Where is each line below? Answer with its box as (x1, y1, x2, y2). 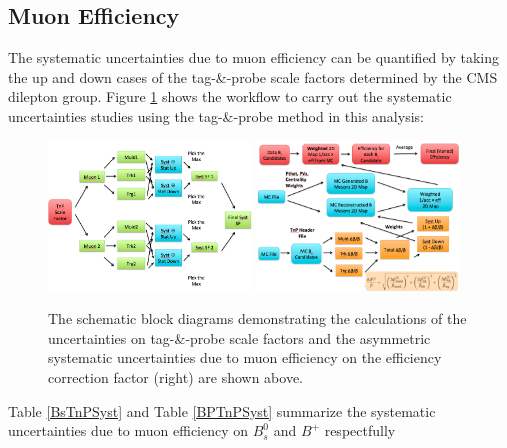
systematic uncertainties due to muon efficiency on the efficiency (48, 347, 442, 368)
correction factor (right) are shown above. (48, 366, 303, 387)
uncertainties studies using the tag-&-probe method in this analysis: (8, 105, 424, 126)
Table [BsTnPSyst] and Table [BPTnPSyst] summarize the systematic (8, 400, 436, 421)
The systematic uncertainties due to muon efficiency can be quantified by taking (8, 47, 500, 68)
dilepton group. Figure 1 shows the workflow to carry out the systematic (8, 86, 452, 107)
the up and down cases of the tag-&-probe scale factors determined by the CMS (8, 66, 498, 87)
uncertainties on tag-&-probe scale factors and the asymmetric (48, 327, 431, 348)
